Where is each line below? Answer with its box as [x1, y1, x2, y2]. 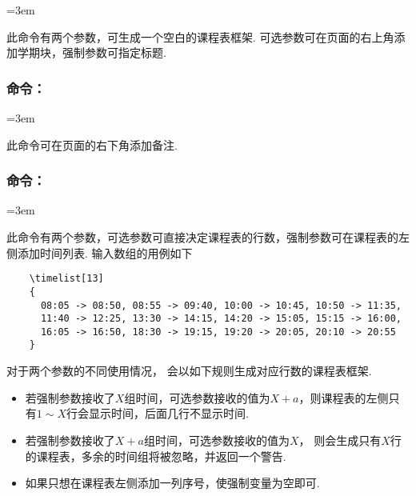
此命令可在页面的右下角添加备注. [6, 136, 178, 153]
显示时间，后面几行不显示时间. [88, 405, 249, 422]
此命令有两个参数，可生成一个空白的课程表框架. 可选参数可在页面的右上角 [6, 28, 394, 45]
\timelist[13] [29, 273, 104, 285]
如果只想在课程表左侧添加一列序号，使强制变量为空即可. [25, 474, 320, 491]
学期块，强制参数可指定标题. [17, 44, 166, 61]
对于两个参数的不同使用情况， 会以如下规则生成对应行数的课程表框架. [6, 362, 372, 379]
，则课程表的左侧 [298, 389, 389, 406]
